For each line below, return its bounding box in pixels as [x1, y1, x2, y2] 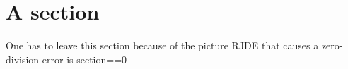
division [6, 51, 40, 66]
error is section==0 [42, 51, 127, 66]
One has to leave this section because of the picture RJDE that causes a [6, 38, 319, 53]
